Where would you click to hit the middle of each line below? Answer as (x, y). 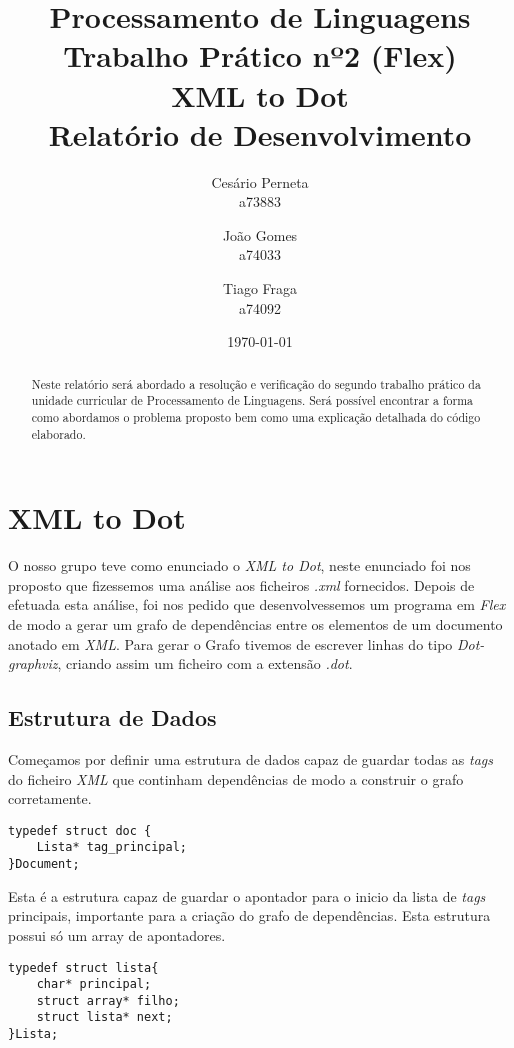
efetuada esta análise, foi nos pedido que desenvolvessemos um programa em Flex (257, 604)
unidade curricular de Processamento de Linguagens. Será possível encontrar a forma (252, 400)
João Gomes (260, 234)
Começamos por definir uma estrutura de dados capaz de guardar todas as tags (251, 758)
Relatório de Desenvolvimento (260, 133)
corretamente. (50, 798)
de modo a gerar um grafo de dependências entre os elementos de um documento (255, 623)
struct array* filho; (108, 1000)
